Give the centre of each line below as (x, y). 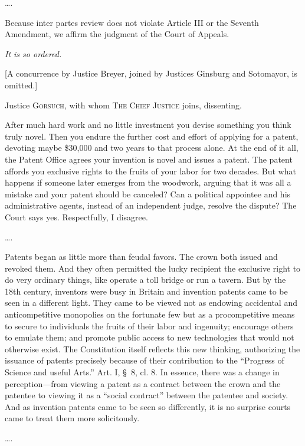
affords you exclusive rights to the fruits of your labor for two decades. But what (150, 171)
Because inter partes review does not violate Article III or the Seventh (132, 22)
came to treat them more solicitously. (72, 418)
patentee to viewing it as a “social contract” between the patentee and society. (147, 395)
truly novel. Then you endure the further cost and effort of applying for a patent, (152, 136)
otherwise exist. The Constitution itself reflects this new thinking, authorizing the (152, 348)
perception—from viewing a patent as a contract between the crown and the (143, 383)
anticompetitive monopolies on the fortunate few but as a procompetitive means (150, 314)
